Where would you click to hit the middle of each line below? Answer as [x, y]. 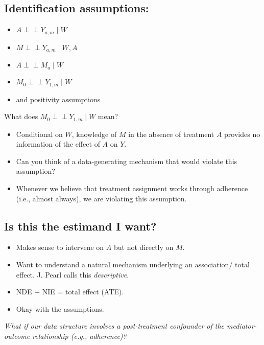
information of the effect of [58, 144]
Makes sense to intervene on [60, 247]
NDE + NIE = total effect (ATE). [70, 292]
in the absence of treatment [171, 134]
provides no [242, 134]
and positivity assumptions [58, 99]
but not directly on [143, 247]
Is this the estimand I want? [80, 226]
